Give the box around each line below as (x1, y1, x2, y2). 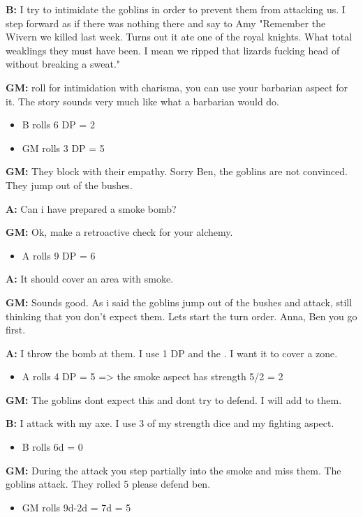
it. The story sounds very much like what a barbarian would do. (6, 93, 280, 108)
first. (6, 322, 26, 337)
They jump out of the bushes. (6, 177, 133, 192)
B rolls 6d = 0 (22, 440, 83, 454)
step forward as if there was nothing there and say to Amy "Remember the (6, 15, 326, 30)
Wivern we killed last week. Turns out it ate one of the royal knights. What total (6, 29, 353, 44)
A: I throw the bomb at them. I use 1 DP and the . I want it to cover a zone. (6, 345, 338, 360)
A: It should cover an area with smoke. (6, 271, 174, 286)
